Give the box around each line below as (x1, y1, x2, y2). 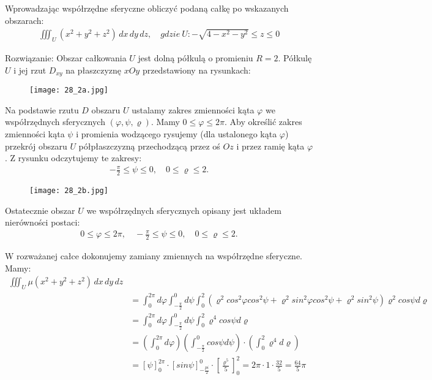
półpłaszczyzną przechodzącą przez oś (78, 139, 220, 152)
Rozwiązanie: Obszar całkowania (5, 51, 127, 64)
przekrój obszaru (5, 139, 67, 152)
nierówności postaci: (5, 216, 80, 229)
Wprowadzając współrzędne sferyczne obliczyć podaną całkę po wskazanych (5, 2, 289, 14)
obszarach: (5, 13, 44, 26)
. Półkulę (278, 51, 312, 64)
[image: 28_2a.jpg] (29, 86, 108, 95)
